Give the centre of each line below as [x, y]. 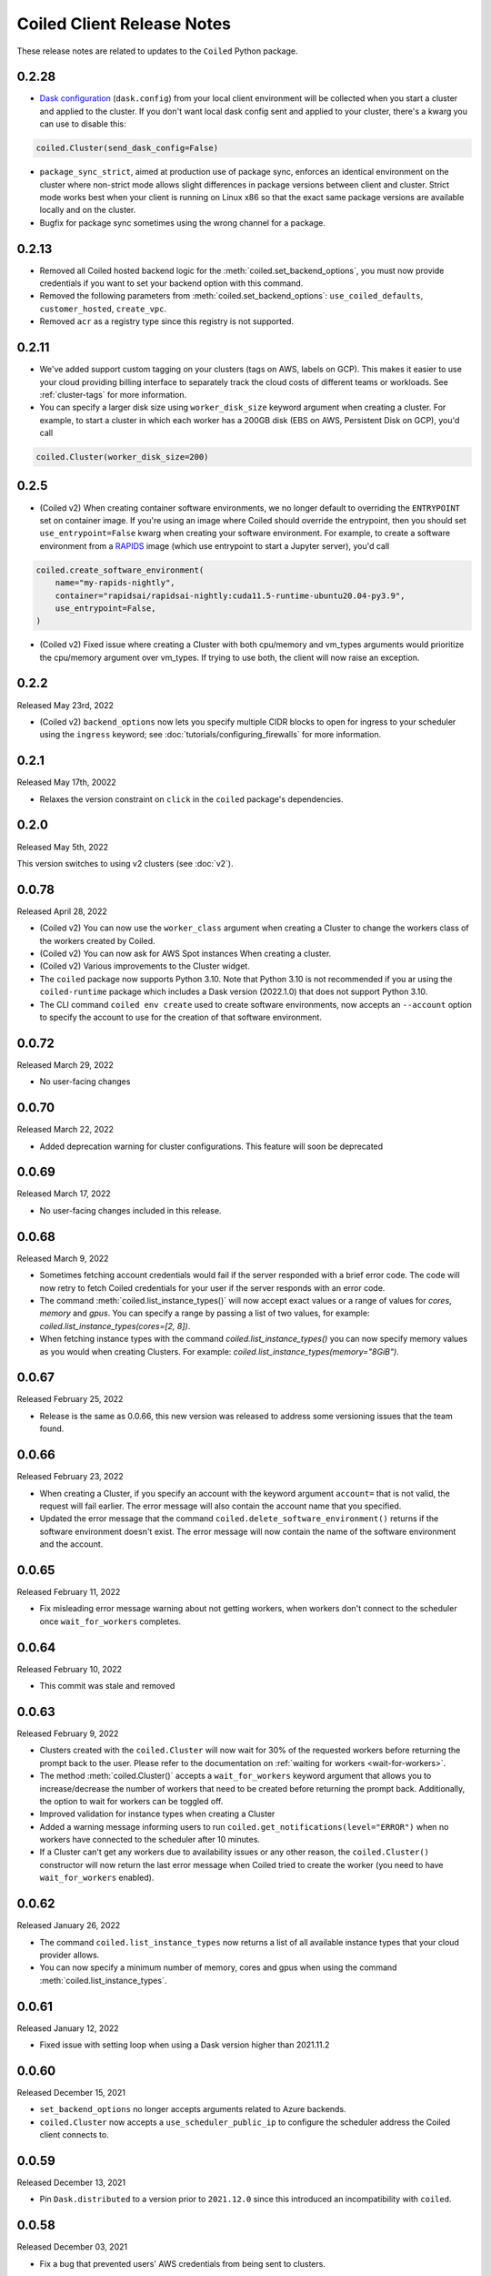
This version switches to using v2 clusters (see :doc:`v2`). [125, 863]
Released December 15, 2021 [71, 2092]
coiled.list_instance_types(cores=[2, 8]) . [115, 1326]
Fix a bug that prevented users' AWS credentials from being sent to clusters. [183, 2263]
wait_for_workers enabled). [97, 1878]
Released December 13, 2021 [71, 2182]
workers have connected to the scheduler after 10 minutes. [150, 1840]
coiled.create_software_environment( [120, 570]
